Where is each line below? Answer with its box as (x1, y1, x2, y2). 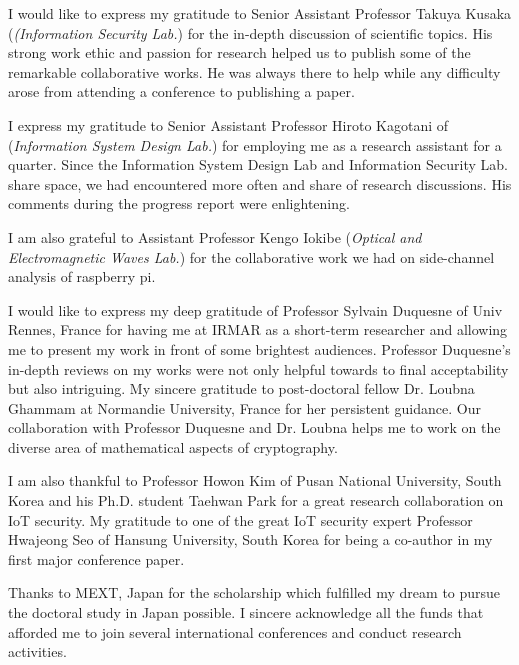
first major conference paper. (8, 548, 185, 569)
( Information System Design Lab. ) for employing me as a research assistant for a (8, 134, 502, 155)
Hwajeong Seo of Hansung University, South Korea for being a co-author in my (8, 529, 493, 550)
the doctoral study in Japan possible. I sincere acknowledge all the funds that (8, 602, 484, 623)
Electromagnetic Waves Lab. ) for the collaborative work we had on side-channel (8, 246, 495, 267)
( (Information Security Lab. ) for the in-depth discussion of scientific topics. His (8, 22, 493, 43)
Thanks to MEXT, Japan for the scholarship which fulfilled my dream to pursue (8, 582, 501, 603)
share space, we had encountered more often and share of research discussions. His (8, 173, 512, 194)
